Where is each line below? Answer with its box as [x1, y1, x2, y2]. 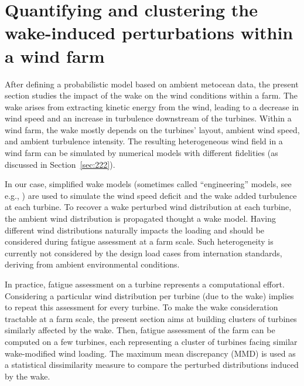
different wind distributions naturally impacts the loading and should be [5, 224, 265, 236]
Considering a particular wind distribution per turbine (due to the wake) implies [5, 289, 294, 302]
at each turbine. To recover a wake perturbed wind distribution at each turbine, [5, 201, 292, 213]
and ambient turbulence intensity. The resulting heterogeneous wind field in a [5, 135, 283, 147]
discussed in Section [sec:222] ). [5, 158, 115, 170]
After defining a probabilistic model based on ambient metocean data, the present [5, 77, 299, 90]
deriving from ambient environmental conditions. [5, 258, 180, 270]
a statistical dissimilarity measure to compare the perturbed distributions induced [5, 358, 299, 371]
